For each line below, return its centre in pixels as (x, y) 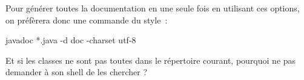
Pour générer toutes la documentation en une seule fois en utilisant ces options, (153, 8)
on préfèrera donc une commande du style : (87, 20)
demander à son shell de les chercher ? (77, 72)
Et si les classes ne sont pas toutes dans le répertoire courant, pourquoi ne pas (151, 60)
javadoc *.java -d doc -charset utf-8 (71, 40)
